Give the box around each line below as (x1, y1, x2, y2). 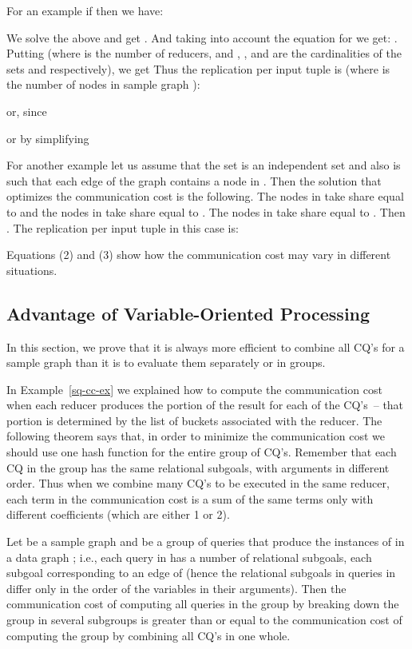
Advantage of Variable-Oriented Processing (6, 301, 370, 325)
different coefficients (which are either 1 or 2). (6, 506, 230, 523)
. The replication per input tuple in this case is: (6, 219, 239, 236)
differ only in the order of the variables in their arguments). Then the (6, 579, 347, 596)
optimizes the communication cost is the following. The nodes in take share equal (6, 188, 404, 205)
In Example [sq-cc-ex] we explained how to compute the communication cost (6, 380, 382, 397)
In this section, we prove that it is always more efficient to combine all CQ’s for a (6, 338, 405, 355)
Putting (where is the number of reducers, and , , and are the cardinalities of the (6, 45, 402, 62)
